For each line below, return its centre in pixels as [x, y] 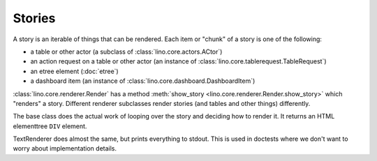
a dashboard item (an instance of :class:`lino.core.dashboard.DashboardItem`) [143, 81]
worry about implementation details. [65, 148]
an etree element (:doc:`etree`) [74, 71]
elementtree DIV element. [50, 126]
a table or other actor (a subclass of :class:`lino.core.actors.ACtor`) [126, 52]
